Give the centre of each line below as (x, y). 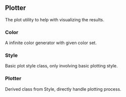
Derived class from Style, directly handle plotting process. (63, 89)
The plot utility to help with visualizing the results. (55, 19)
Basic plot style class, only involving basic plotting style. (61, 66)
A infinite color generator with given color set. (51, 43)
